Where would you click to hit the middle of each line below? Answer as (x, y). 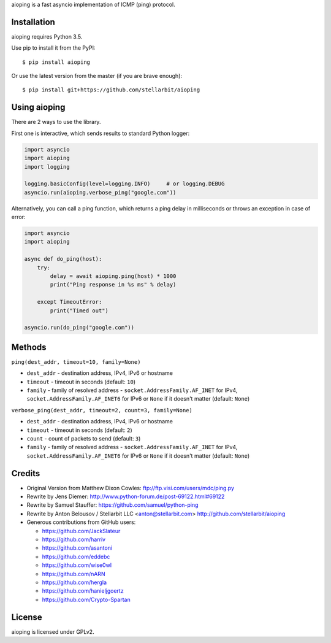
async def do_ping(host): (63, 259)
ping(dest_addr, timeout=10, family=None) (76, 362)
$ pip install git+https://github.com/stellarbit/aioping (111, 90)
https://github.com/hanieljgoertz (83, 591)
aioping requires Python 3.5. (47, 36)
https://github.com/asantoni (77, 548)
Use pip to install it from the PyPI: (53, 48)
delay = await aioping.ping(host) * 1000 (113, 276)
